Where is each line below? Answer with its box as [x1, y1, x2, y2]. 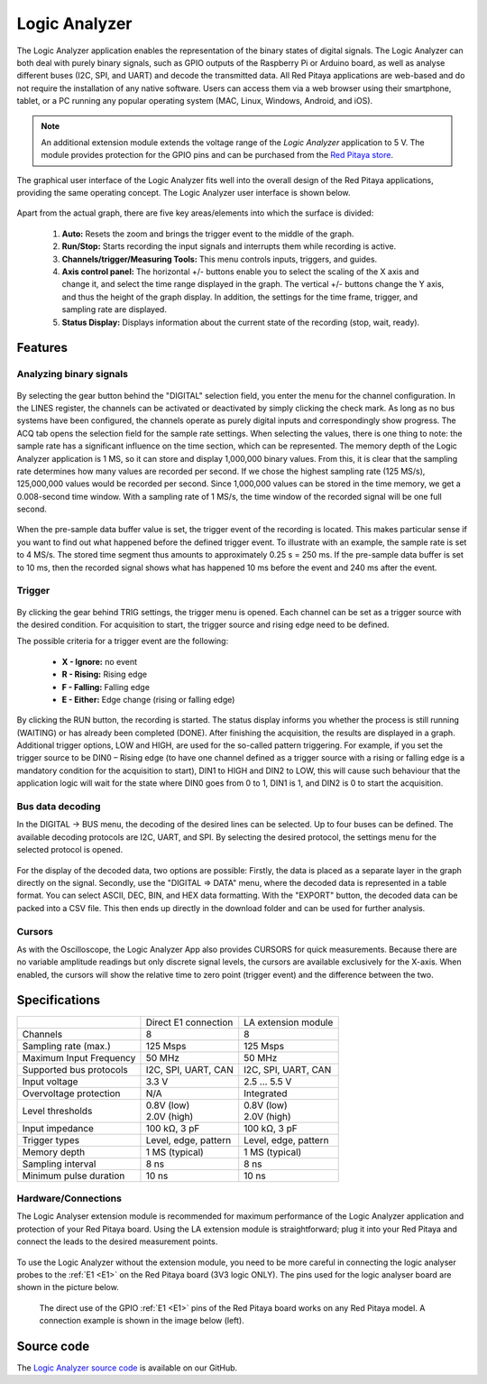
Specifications [16, 992, 101, 1008]
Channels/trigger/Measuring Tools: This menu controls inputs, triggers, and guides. [61, 254, 378, 264]
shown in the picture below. [16, 1282, 119, 1293]
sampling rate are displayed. [61, 304, 167, 315]
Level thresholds [22, 1104, 93, 1117]
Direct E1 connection [145, 1016, 234, 1029]
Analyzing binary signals [16, 368, 128, 381]
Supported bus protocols [22, 1063, 128, 1075]
